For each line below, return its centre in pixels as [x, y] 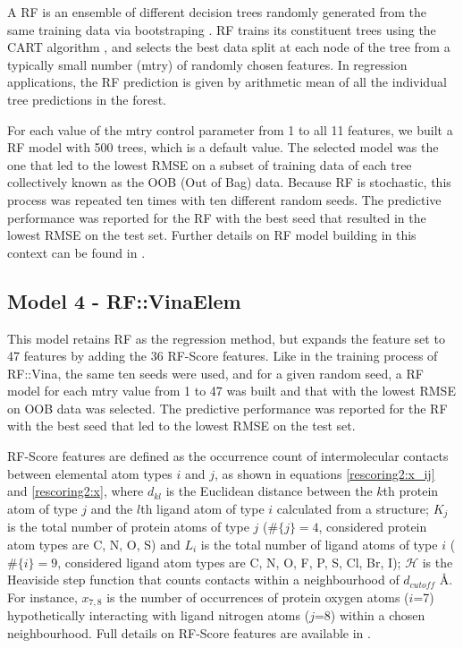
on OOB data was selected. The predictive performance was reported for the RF [227, 408]
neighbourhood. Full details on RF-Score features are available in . [189, 632]
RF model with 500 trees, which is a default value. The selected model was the [223, 147]
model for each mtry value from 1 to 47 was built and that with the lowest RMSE [231, 391]
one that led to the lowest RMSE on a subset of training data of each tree [210, 164]
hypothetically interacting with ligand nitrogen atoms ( [159, 615]
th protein [411, 491]
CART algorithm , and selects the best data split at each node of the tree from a [229, 47]
